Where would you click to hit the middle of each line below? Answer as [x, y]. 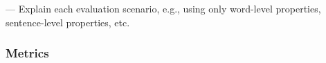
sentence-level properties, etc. [68, 22]
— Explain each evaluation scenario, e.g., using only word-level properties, [163, 8]
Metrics [27, 53]
